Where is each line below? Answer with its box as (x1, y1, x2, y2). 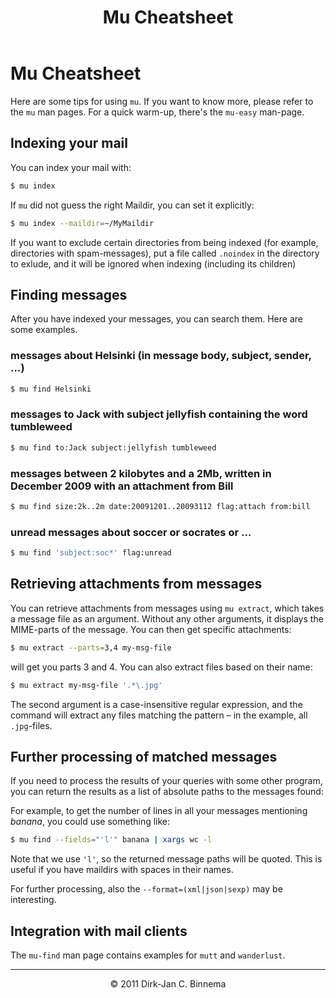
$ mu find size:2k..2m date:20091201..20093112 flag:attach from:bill (10, 501, 311, 511)
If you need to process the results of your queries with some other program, (10, 775, 323, 787)
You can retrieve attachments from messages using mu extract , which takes (10, 602, 325, 614)
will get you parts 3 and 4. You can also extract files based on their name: (10, 661, 313, 673)
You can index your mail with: (10, 161, 132, 173)
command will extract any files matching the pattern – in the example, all (10, 709, 308, 721)
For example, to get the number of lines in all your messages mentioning (10, 805, 308, 817)
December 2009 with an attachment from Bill (10, 479, 234, 493)
